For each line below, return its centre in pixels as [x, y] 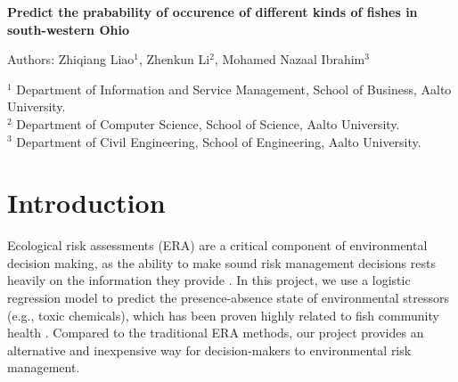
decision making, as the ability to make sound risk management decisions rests [221, 262]
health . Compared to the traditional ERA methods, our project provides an [216, 333]
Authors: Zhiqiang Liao [71, 59]
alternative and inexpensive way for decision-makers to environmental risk [209, 349]
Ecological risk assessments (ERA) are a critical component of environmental [217, 245]
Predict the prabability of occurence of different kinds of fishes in [213, 12]
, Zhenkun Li [174, 59]
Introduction [86, 203]
